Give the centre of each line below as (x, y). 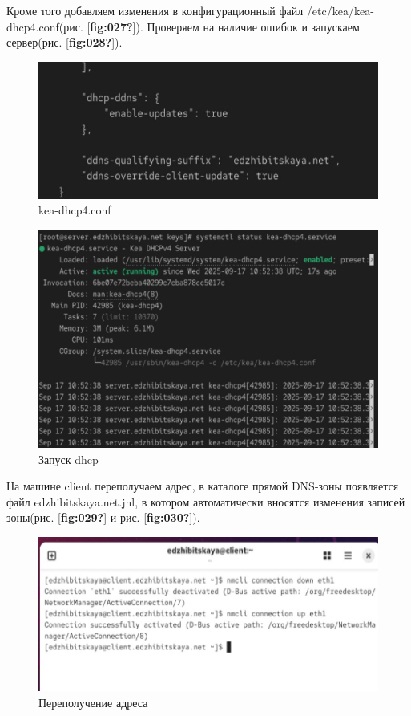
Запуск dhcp (68, 459)
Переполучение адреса (93, 702)
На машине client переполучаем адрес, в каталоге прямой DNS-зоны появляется (203, 486)
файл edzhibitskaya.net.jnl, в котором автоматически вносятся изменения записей (206, 501)
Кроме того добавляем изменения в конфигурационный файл (155, 10)
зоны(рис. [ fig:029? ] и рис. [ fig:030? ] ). (103, 517)
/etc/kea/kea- (340, 10)
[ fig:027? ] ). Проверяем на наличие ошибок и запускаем (223, 26)
